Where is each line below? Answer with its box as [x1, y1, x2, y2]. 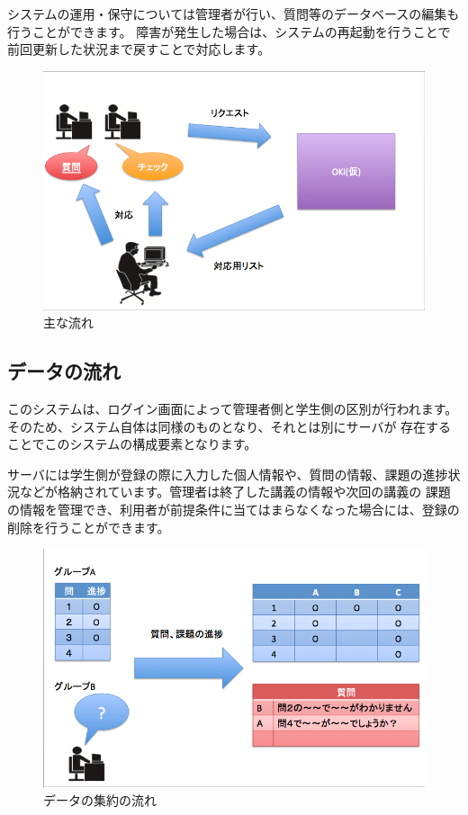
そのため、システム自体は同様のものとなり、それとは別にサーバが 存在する [7, 416, 452, 435]
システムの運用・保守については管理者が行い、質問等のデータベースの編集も [7, 4, 460, 22]
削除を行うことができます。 [7, 517, 170, 536]
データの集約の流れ [43, 791, 157, 810]
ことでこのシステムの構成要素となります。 [7, 434, 257, 453]
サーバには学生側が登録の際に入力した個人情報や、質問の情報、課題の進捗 [7, 464, 448, 483]
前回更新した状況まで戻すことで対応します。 [7, 40, 271, 58]
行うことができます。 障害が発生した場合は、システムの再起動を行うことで [7, 22, 451, 40]
